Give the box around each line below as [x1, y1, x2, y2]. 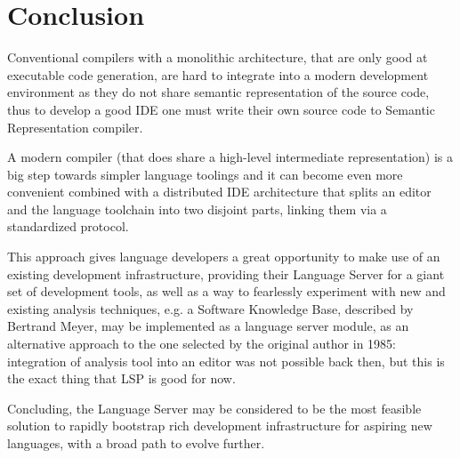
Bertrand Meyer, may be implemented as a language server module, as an [7, 317, 409, 335]
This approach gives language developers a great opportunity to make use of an [7, 247, 440, 266]
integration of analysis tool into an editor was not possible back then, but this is [7, 351, 445, 370]
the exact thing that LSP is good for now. [7, 369, 236, 388]
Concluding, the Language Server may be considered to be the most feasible [7, 398, 422, 417]
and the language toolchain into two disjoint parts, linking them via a [7, 199, 387, 218]
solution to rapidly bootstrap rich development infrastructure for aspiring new [7, 416, 432, 435]
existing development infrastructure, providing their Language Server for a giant [7, 264, 445, 283]
